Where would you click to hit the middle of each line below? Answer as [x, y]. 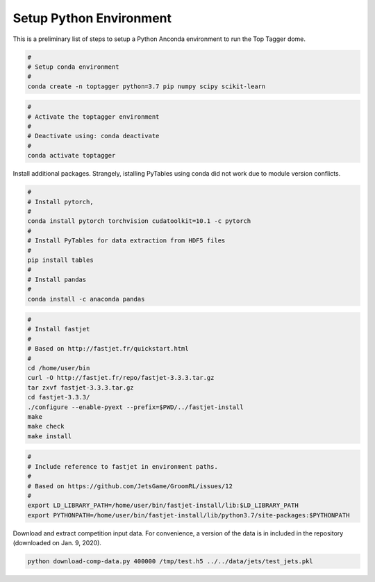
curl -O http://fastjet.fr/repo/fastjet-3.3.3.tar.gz [121, 378]
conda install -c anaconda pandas [86, 299]
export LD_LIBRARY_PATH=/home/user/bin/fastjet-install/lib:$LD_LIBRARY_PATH [163, 506]
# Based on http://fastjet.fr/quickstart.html [108, 349]
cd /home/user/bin [59, 368]
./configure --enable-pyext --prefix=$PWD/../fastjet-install [135, 407]
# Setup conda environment [73, 67]
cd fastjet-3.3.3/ [59, 397]
